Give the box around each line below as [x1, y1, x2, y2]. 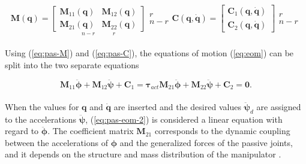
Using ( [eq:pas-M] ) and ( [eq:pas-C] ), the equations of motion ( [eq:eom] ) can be [5, 47, 294, 59]
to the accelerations [5, 113, 77, 125]
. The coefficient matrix [47, 124, 134, 137]
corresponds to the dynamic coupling [154, 124, 290, 137]
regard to [5, 124, 39, 137]
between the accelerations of [5, 136, 108, 148]
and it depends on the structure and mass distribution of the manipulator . [5, 148, 281, 160]
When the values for [5, 100, 79, 113]
